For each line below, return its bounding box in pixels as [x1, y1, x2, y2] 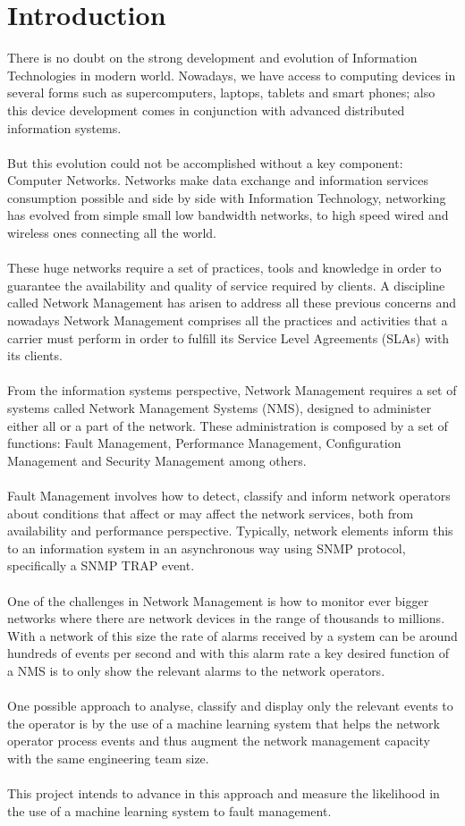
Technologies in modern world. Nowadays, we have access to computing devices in [7, 65, 456, 84]
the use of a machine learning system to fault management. [7, 801, 332, 820]
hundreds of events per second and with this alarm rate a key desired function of [7, 644, 450, 662]
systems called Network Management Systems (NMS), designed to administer [7, 399, 432, 417]
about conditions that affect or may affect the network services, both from [7, 503, 414, 522]
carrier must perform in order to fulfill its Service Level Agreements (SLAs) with [7, 328, 450, 347]
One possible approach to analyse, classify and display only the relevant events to [7, 696, 453, 715]
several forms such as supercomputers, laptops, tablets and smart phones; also [7, 83, 435, 102]
